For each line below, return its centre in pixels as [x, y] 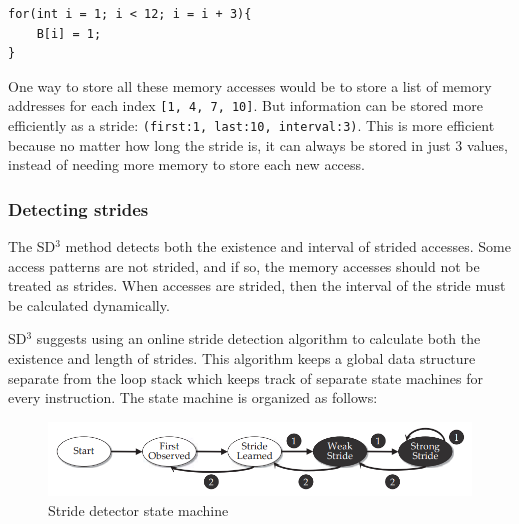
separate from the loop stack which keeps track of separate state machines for [246, 377]
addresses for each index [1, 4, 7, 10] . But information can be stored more [245, 105]
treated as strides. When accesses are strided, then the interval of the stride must [257, 285]
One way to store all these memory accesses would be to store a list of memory [250, 85]
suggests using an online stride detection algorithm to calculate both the [258, 338]
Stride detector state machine [138, 509]
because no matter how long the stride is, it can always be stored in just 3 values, [258, 144]
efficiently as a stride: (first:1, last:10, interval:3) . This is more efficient [251, 125]
